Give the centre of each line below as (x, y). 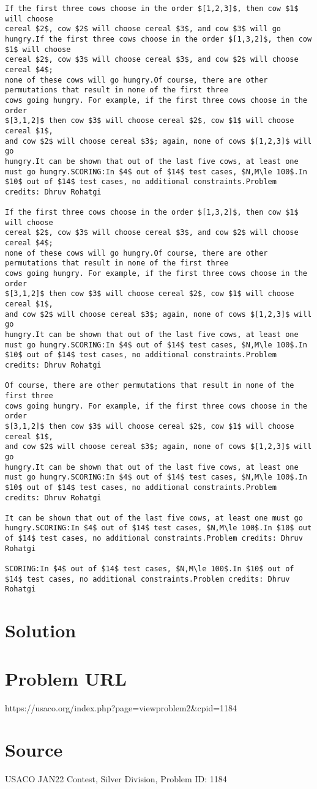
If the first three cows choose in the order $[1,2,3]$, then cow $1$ (152, 9)
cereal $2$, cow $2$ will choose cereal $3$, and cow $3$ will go (143, 29)
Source (34, 750)
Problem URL (66, 678)
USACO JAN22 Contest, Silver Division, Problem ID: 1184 (116, 779)
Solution (41, 630)
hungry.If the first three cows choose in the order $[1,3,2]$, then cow (158, 39)
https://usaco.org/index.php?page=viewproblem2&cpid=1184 (121, 707)
